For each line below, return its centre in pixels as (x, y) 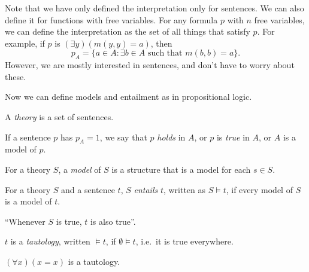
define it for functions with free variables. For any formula (111, 19)
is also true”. (113, 221)
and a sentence (88, 189)
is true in (233, 137)
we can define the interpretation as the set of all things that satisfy (128, 31)
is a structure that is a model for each (181, 169)
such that (165, 54)
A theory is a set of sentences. (59, 116)
